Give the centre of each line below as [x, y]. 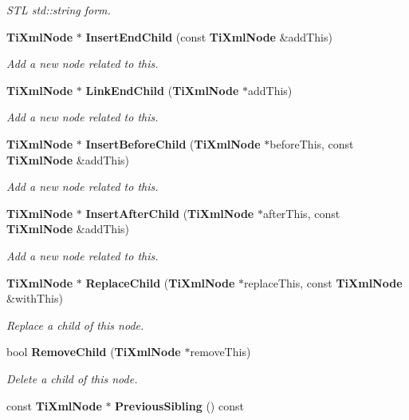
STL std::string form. [59, 10]
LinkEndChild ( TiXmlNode [162, 90]
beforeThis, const [312, 143]
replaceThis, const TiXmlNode [323, 282]
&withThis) [35, 298]
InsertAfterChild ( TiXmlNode [170, 213]
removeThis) [220, 352]
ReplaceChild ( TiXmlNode [160, 282]
